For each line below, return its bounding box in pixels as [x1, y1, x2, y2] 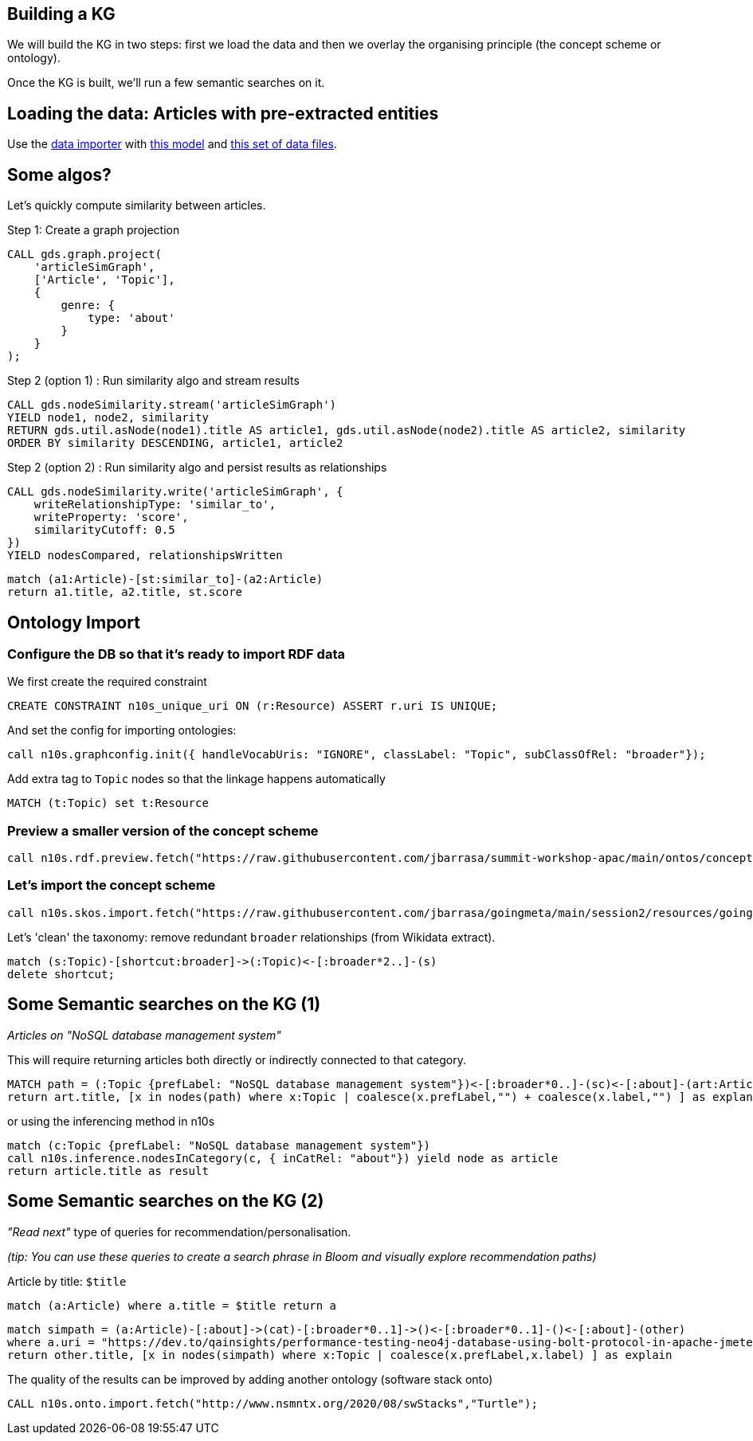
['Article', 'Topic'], [33, 273, 175, 287]
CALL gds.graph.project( [7, 248, 162, 261]
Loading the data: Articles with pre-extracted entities [7, 103, 439, 123]
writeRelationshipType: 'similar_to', [33, 498, 276, 511]
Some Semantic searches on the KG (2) [7, 1191, 324, 1212]
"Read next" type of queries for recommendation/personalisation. [7, 1224, 351, 1239]
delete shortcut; [7, 967, 115, 981]
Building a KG [7, 4, 116, 24]
